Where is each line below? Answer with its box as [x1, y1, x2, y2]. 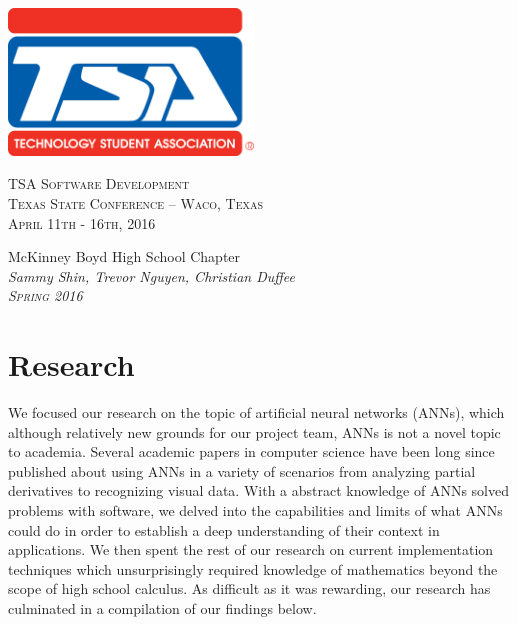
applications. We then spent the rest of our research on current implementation [8, 539, 494, 560]
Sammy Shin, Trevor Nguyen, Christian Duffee [8, 265, 296, 286]
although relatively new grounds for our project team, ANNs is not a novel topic [8, 421, 501, 442]
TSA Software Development [8, 173, 190, 194]
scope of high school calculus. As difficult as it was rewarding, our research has [8, 578, 491, 599]
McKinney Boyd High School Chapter [8, 246, 241, 267]
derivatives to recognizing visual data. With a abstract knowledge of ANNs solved [8, 480, 509, 501]
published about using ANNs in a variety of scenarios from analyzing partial [8, 460, 476, 481]
